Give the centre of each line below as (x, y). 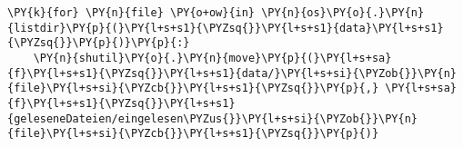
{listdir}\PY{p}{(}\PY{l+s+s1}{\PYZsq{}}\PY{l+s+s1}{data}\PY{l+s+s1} (226, 28)
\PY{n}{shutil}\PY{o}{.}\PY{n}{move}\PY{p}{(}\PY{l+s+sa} (212, 58)
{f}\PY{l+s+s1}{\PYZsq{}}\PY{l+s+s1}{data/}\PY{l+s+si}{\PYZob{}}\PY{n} (232, 73)
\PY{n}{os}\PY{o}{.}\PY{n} (343, 13)
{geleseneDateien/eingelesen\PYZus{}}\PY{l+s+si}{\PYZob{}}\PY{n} (213, 118)
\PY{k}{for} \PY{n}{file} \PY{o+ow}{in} (131, 13)
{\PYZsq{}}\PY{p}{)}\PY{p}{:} (99, 43)
